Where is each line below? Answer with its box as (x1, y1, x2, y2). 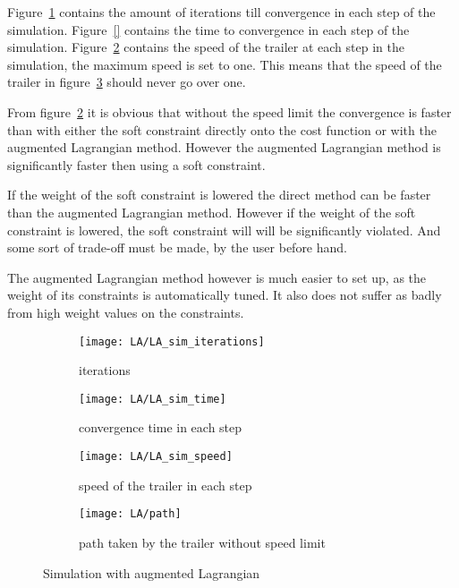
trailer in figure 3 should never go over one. (7, 72, 246, 91)
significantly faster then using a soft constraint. (7, 155, 266, 174)
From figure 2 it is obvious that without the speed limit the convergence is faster (7, 102, 452, 121)
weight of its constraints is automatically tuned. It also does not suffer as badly (7, 285, 442, 304)
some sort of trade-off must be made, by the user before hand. (7, 238, 347, 257)
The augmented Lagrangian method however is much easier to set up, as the (7, 268, 427, 286)
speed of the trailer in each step (79, 475, 252, 494)
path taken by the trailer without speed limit (79, 533, 326, 551)
